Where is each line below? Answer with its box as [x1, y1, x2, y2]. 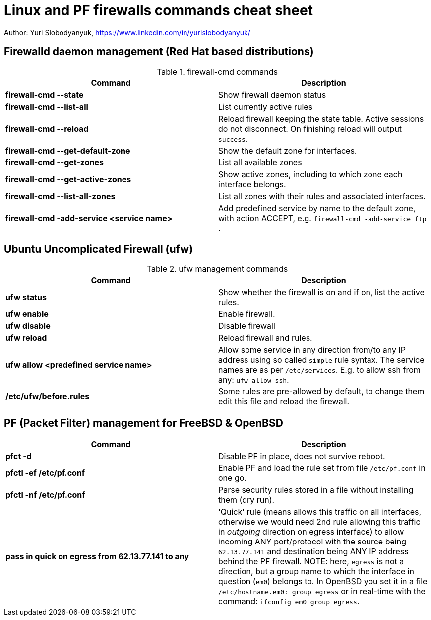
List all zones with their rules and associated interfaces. [218, 191, 426, 201]
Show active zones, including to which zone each [218, 169, 403, 179]
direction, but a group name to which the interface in [218, 566, 415, 577]
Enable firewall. [218, 309, 275, 319]
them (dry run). [218, 495, 275, 505]
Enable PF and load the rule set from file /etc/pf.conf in [218, 463, 426, 473]
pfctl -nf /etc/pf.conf [5, 490, 85, 500]
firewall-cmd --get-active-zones [5, 174, 131, 184]
